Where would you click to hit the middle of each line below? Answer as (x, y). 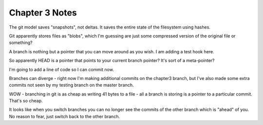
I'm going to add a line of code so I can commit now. (61, 69)
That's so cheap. (26, 101)
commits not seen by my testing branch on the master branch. (71, 85)
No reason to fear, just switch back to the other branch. (65, 116)
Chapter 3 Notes (43, 13)
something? (21, 43)
